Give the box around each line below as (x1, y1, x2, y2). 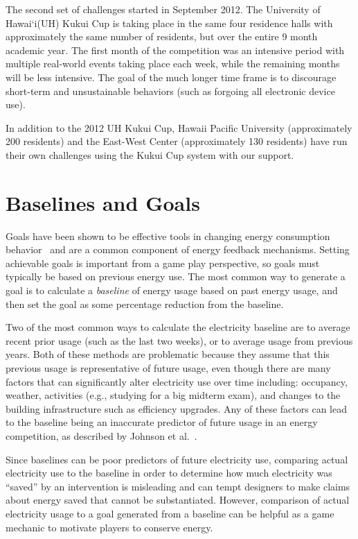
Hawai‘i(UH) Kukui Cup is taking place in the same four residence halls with (6, 15, 333, 30)
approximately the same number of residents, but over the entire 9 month (6, 29, 318, 44)
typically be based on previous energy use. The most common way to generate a (6, 269, 346, 284)
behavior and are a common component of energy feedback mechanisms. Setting (6, 242, 350, 257)
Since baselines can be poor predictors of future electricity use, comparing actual (6, 452, 348, 466)
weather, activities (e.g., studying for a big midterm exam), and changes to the (6, 388, 341, 402)
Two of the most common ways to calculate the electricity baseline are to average (6, 320, 350, 334)
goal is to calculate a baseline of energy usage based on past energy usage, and (6, 283, 338, 298)
